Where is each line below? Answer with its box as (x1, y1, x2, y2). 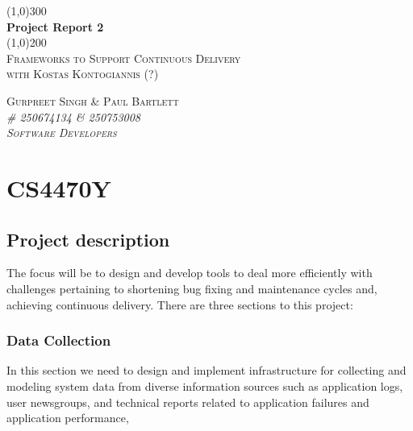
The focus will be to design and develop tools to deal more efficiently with (6, 264, 373, 281)
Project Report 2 (6, 18, 104, 35)
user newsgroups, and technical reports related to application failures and (6, 393, 369, 410)
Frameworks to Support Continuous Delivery (6, 49, 241, 66)
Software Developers (6, 124, 117, 141)
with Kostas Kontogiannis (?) (6, 65, 159, 82)
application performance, (6, 409, 129, 426)
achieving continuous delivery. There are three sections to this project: (6, 296, 353, 313)
